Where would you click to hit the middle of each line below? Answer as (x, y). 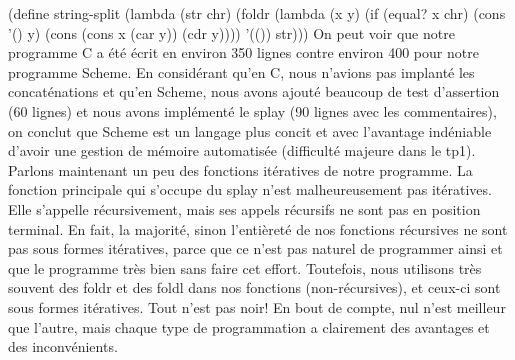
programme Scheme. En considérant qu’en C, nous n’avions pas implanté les (241, 71)
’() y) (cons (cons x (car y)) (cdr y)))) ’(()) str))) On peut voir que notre (231, 32)
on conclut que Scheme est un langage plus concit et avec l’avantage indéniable (250, 130)
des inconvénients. (63, 346)
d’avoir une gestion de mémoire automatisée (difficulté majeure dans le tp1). (242, 150)
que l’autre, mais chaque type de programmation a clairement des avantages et (249, 326)
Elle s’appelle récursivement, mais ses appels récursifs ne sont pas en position (244, 208)
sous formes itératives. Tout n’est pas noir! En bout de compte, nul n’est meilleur (257, 306)
